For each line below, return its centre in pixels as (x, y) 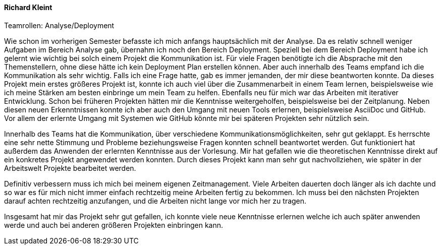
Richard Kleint (28, 7)
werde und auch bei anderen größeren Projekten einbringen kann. (114, 225)
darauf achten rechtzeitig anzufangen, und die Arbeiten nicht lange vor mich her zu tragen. (155, 201)
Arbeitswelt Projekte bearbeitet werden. (70, 168)
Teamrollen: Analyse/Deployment (59, 25)
